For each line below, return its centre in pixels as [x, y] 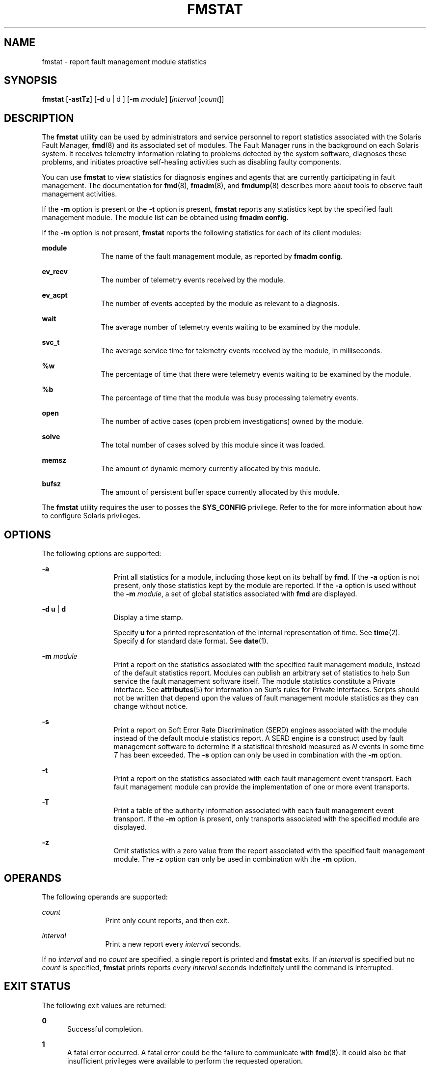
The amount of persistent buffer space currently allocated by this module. [220, 492]
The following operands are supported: [105, 897]
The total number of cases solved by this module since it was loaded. [213, 445]
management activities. [80, 194]
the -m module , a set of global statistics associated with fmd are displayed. [235, 594]
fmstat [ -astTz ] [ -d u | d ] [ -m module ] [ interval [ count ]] [133, 99]
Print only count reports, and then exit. [167, 920]
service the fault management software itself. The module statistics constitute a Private [255, 681]
